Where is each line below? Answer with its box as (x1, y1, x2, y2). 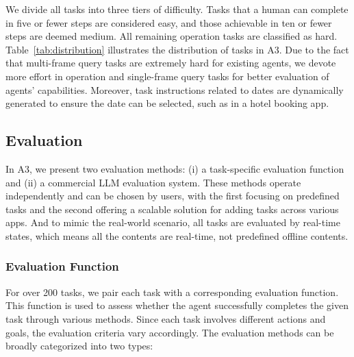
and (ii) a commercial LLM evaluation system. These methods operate (5, 175, 301, 189)
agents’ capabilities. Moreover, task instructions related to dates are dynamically (5, 82, 344, 97)
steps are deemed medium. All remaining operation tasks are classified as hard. (5, 29, 338, 43)
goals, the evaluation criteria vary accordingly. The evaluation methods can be (5, 325, 334, 339)
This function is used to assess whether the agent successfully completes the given (5, 298, 349, 312)
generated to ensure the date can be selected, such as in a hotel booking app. (5, 96, 329, 110)
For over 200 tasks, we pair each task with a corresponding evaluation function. (5, 284, 339, 299)
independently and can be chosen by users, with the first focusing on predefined (5, 188, 340, 203)
